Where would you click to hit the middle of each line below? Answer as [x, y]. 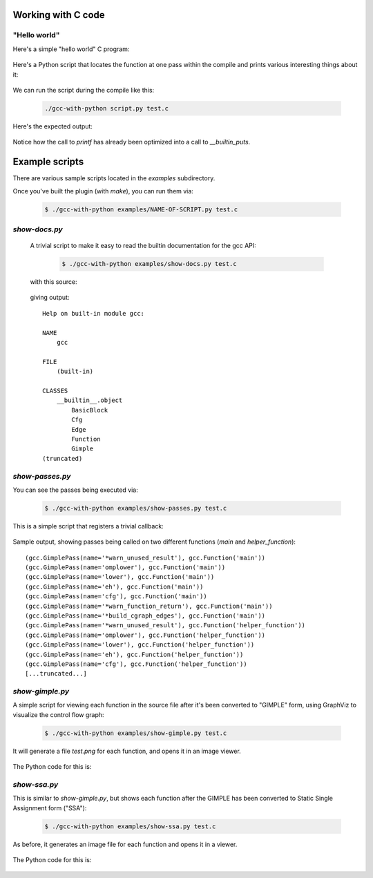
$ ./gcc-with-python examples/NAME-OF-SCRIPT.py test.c [141, 209]
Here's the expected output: [53, 126]
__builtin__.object [89, 400]
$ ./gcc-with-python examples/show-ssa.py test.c [130, 826]
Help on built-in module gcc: [94, 313]
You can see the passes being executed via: [75, 490]
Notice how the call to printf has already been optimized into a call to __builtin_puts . [132, 142]
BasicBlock [90, 410]
